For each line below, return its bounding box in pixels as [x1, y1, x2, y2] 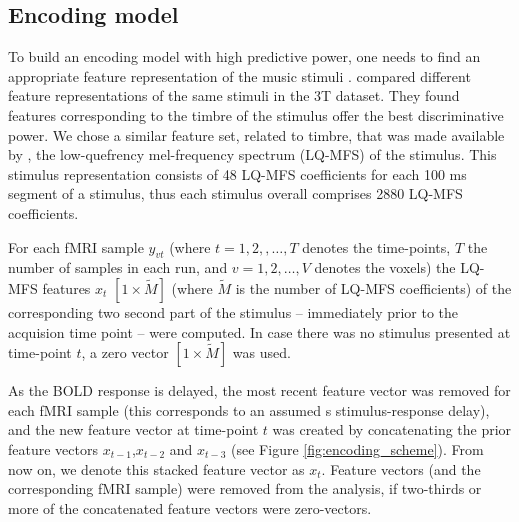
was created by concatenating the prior [272, 419, 512, 440]
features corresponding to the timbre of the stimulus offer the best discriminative [8, 104, 504, 125]
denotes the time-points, [302, 236, 451, 257]
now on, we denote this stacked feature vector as [8, 458, 305, 479]
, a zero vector [81, 342, 169, 363]
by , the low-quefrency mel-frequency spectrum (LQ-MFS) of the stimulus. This [8, 144, 497, 165]
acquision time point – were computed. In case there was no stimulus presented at [8, 321, 511, 342]
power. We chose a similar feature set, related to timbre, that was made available [8, 124, 505, 145]
